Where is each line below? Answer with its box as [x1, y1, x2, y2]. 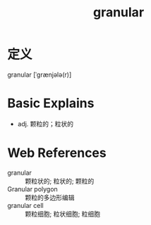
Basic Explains [7, 95, 95, 111]
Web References [7, 145, 107, 161]
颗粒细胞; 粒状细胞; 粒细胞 [25, 209, 101, 218]
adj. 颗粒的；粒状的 [17, 119, 74, 128]
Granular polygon [7, 185, 58, 193]
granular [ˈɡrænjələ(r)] [7, 70, 72, 79]
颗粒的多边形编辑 [25, 193, 75, 202]
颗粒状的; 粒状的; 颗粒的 [25, 177, 95, 185]
